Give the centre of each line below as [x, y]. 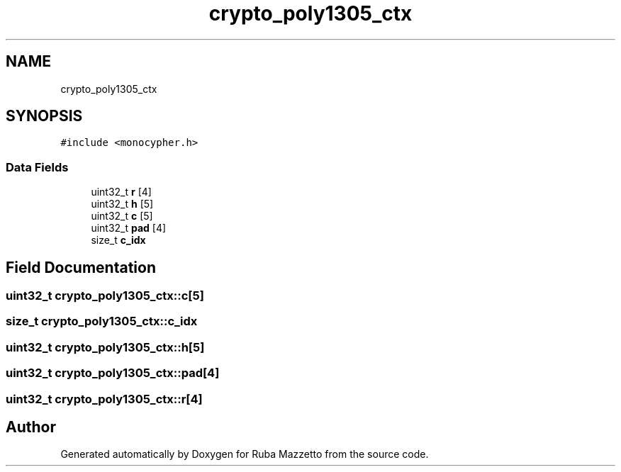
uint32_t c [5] [122, 216]
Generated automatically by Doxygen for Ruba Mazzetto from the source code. [245, 454]
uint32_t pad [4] [129, 228]
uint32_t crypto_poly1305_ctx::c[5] [105, 296]
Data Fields [37, 167]
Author [31, 427]
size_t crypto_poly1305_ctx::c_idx [102, 321]
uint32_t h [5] [122, 204]
